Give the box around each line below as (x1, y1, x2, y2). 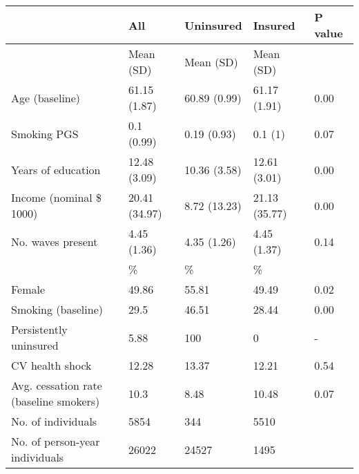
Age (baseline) (11, 89, 81, 106)
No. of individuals (11, 413, 97, 429)
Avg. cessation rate (11, 377, 102, 393)
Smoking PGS (11, 125, 79, 142)
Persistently (11, 321, 68, 337)
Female (11, 281, 46, 297)
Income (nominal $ (11, 189, 102, 205)
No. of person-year (11, 433, 100, 449)
